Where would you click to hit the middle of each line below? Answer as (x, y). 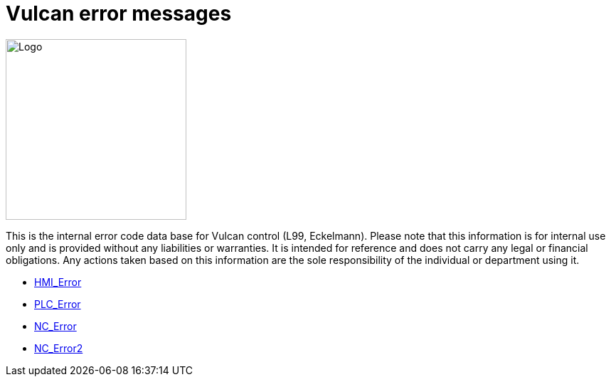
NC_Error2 (59, 348)
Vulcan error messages (119, 14)
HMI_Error (58, 282)
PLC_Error (58, 304)
